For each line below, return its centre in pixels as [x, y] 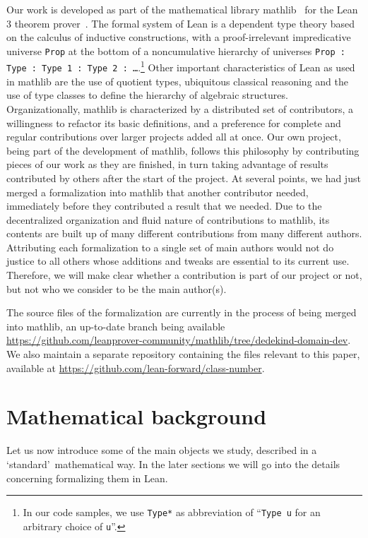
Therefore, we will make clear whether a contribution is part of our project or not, [184, 275]
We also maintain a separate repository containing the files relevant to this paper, [183, 354]
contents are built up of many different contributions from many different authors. [184, 233]
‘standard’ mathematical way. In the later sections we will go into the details [173, 464]
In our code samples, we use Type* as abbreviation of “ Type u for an [172, 512]
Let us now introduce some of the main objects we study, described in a [162, 450]
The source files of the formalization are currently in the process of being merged [182, 312]
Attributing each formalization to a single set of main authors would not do [170, 247]
